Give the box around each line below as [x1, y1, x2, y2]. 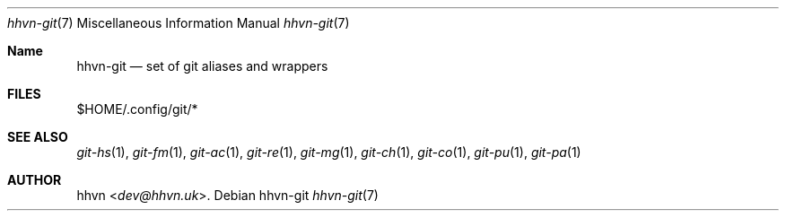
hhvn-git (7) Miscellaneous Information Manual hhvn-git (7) [7, 15, 350, 31]
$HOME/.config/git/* [76, 101, 198, 117]
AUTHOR [7, 172, 62, 187]
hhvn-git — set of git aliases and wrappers [76, 58, 328, 74]
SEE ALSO [7, 129, 68, 144]
